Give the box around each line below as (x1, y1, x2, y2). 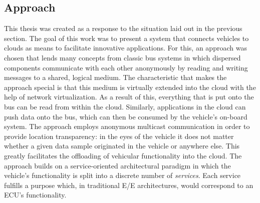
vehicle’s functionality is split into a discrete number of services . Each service (4, 170, 241, 180)
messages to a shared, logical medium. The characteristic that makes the (4, 72, 227, 82)
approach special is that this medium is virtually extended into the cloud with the (4, 81, 256, 92)
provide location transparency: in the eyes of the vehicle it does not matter (4, 130, 234, 141)
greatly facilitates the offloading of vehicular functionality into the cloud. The (4, 150, 242, 160)
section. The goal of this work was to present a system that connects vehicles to (4, 32, 249, 43)
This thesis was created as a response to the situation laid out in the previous (4, 23, 242, 33)
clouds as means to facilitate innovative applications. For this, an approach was (4, 42, 247, 53)
